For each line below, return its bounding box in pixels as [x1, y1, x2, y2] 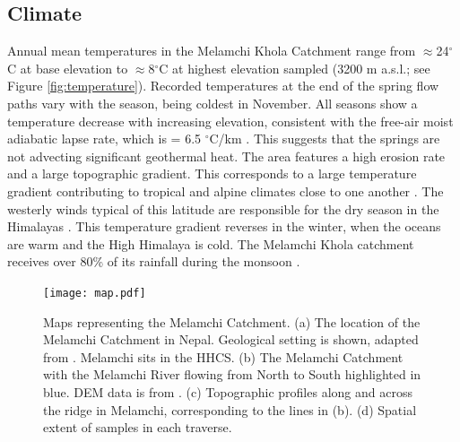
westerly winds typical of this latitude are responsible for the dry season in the [7, 199, 439, 218]
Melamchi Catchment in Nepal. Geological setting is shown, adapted [43, 330, 419, 349]
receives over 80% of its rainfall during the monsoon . [7, 252, 300, 271]
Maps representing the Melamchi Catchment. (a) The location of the [43, 312, 421, 331]
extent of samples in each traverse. [43, 418, 232, 437]
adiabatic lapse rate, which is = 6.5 [7, 129, 202, 148]
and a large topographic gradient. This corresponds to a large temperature [7, 164, 417, 183]
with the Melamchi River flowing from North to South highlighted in [43, 365, 421, 384]
